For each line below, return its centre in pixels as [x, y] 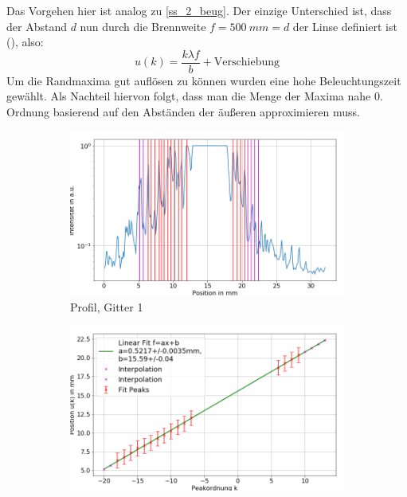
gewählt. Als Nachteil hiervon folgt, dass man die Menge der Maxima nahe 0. [195, 96]
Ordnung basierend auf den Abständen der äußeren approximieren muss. [183, 112]
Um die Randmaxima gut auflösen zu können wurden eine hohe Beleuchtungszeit [204, 80]
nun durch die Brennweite [143, 26]
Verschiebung [247, 63]
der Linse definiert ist [345, 26]
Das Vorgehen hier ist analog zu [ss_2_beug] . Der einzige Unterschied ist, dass [199, 10]
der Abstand [37, 26]
